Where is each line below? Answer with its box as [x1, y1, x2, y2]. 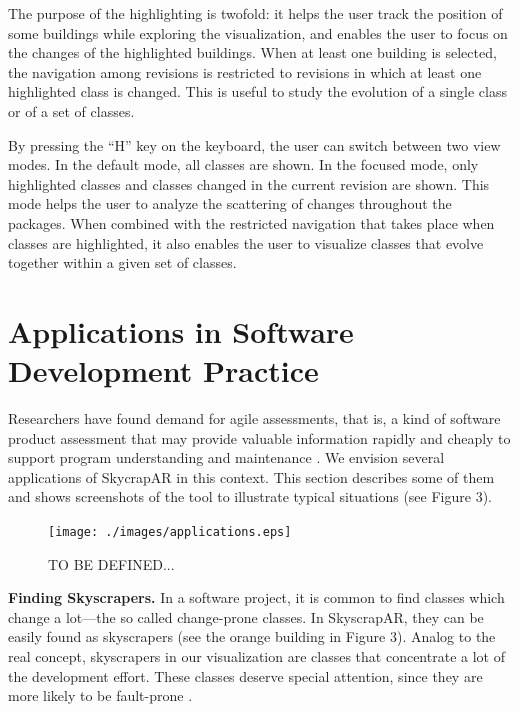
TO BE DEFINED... [48, 553, 175, 574]
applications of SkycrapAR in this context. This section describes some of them [8, 466, 495, 487]
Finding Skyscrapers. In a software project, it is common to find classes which [8, 587, 505, 608]
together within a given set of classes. [8, 252, 237, 273]
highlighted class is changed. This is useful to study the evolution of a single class [8, 81, 507, 102]
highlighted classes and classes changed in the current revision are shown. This [8, 173, 490, 194]
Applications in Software [8, 310, 354, 351]
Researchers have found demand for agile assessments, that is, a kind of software [8, 408, 501, 429]
